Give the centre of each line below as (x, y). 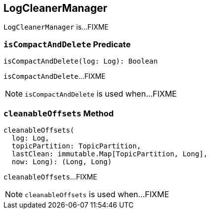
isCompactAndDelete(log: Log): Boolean (81, 61)
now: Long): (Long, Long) (62, 161)
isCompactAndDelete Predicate (67, 44)
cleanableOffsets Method (59, 113)
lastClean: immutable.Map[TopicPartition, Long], (110, 154)
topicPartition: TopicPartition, (76, 146)
